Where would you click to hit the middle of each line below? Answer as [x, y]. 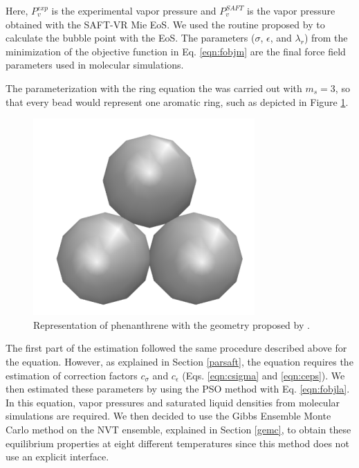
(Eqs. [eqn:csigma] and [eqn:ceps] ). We [264, 375]
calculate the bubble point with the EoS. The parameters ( [130, 38]
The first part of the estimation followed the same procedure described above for [176, 348]
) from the [326, 38]
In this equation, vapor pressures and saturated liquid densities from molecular [173, 402]
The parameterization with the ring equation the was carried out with [154, 88]
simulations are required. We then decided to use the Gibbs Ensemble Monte [168, 416]
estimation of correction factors [72, 375]
